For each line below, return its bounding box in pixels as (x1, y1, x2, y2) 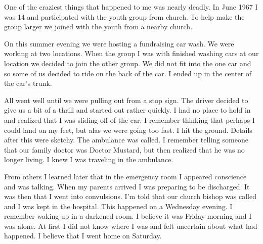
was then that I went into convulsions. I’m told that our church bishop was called (4, 191, 256, 202)
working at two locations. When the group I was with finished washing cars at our (4, 48, 259, 59)
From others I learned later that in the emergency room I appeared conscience (4, 171, 247, 181)
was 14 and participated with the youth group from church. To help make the (4, 11, 245, 22)
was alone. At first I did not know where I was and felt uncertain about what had (4, 220, 257, 231)
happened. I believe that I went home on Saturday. (4, 230, 162, 241)
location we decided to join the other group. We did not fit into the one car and (4, 58, 251, 68)
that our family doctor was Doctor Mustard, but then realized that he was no (4, 144, 245, 155)
